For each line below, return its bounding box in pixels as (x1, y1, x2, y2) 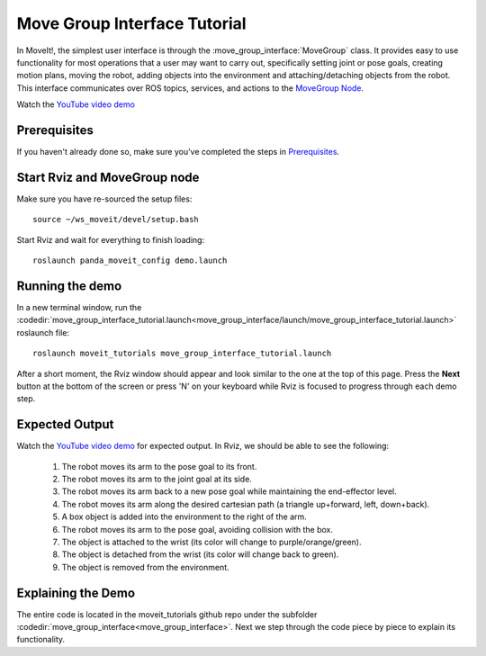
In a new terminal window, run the (16, 302, 142, 312)
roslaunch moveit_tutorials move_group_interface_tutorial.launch (32, 348, 332, 359)
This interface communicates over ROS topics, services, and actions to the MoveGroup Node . (16, 82, 364, 94)
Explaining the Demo (16, 585, 135, 600)
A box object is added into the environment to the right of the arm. (61, 511, 308, 522)
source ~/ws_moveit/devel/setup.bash (32, 214, 200, 225)
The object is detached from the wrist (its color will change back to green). (61, 549, 339, 560)
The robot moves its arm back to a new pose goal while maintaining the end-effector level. (61, 486, 398, 497)
